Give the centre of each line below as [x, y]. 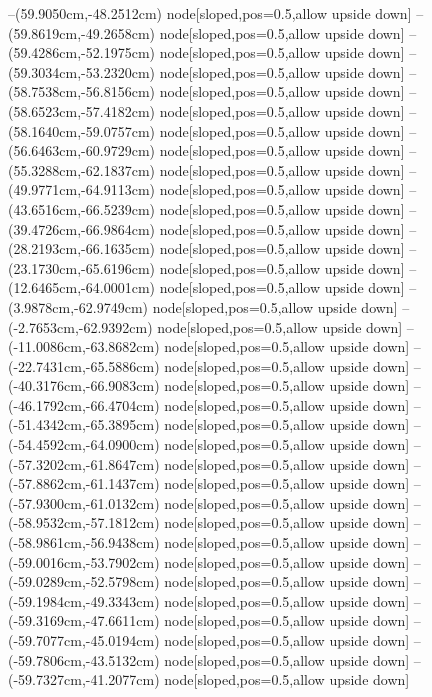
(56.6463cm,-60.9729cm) [81, 150]
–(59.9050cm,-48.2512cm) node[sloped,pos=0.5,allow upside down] [210, 13]
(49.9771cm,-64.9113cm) [81, 189]
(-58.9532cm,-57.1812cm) [84, 522]
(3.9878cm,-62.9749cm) [78, 306]
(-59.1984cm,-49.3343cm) [84, 600]
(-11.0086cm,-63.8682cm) [84, 346]
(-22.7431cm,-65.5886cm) [84, 365]
